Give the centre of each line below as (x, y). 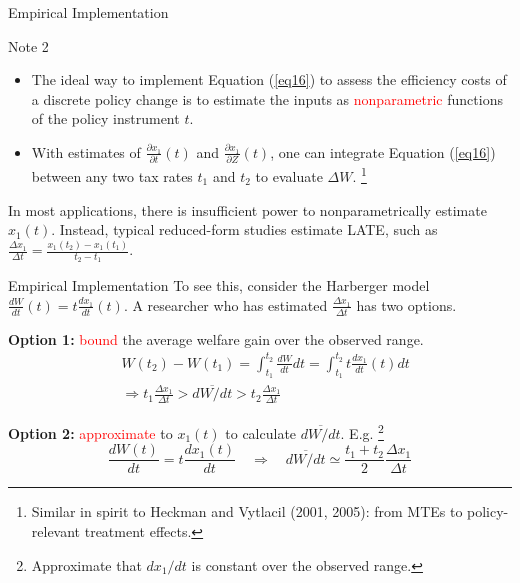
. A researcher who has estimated (225, 304)
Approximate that (86, 564)
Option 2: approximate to (90, 432)
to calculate (261, 432)
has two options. (406, 304)
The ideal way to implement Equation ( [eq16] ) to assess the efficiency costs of (269, 79)
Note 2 (28, 45)
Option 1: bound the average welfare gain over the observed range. (216, 338)
